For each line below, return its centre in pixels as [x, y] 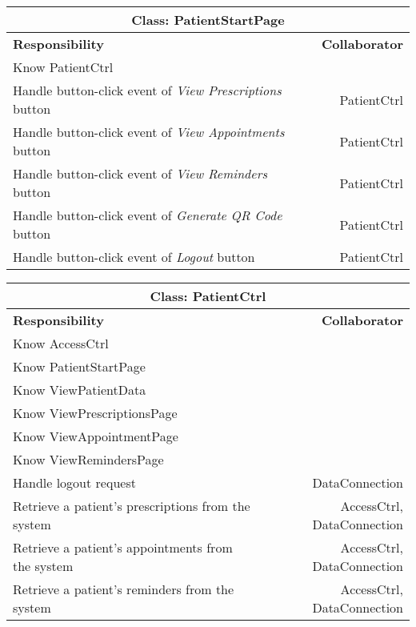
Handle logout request [74, 482]
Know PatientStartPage [79, 366]
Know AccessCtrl [61, 343]
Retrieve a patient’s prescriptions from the [132, 506]
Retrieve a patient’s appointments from [123, 547]
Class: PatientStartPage [208, 20]
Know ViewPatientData [80, 390]
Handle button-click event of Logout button [134, 257]
